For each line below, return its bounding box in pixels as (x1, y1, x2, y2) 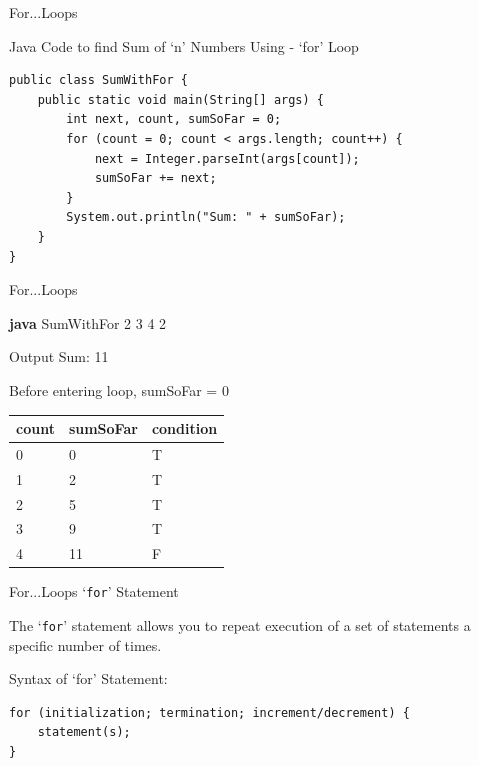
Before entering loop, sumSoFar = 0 (9, 379, 229, 400)
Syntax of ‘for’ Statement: (9, 668, 168, 689)
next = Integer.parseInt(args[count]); (94, 151, 360, 166)
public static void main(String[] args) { (37, 92, 324, 107)
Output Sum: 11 (9, 346, 109, 367)
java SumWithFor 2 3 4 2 (9, 312, 167, 333)
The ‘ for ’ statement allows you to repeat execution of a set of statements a (9, 614, 471, 635)
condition (151, 418, 218, 438)
